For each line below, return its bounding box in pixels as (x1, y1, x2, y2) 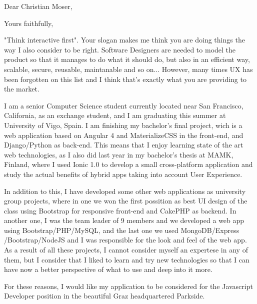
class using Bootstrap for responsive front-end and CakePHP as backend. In (4, 205, 236, 215)
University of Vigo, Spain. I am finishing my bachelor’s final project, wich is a (4, 119, 242, 130)
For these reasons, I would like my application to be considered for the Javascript (4, 280, 253, 291)
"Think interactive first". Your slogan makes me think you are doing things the (4, 34, 245, 45)
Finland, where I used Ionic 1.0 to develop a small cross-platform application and (4, 159, 253, 169)
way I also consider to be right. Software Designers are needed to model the (4, 44, 236, 54)
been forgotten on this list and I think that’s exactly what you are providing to (4, 73, 246, 84)
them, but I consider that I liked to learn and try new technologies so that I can (4, 254, 249, 264)
